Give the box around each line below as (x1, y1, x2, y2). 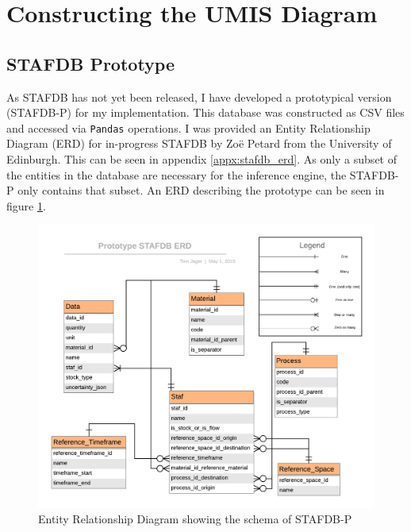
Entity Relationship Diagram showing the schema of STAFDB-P (38, 511, 352, 527)
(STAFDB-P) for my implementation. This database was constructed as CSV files (6, 104, 405, 121)
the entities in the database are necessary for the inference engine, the (6, 166, 347, 183)
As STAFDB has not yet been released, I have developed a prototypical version (6, 88, 392, 105)
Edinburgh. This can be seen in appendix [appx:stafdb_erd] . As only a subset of (6, 151, 397, 168)
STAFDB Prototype (6, 51, 175, 75)
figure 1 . (6, 197, 46, 214)
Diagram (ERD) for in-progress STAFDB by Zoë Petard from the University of (6, 135, 392, 152)
